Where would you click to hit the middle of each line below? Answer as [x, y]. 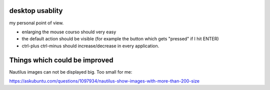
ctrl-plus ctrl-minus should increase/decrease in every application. [90, 46]
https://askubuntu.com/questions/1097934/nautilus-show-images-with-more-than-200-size [104, 81]
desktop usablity [36, 11]
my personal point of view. [36, 23]
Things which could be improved [61, 60]
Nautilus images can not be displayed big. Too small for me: [71, 72]
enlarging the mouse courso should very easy [69, 32]
